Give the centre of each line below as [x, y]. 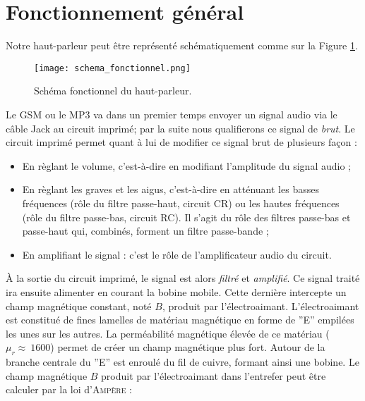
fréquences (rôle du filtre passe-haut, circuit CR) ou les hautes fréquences [181, 203]
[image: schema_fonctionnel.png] [112, 68]
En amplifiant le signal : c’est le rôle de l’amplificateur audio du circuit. [177, 254]
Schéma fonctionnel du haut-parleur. [113, 91]
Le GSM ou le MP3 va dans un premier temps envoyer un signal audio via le [172, 114]
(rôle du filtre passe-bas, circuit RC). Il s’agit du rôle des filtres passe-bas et [186, 217]
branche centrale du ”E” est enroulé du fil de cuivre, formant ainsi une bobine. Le [182, 362]
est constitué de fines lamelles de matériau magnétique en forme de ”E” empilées [180, 320]
